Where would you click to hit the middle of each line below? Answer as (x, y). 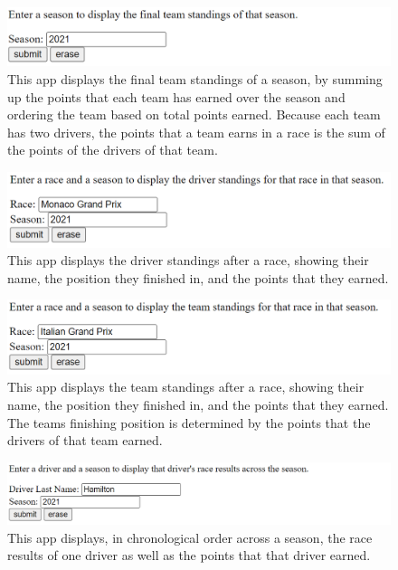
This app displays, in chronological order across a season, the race (190, 537)
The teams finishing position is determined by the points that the (189, 422)
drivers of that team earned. (85, 440)
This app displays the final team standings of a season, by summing (195, 79)
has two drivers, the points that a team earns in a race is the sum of (196, 132)
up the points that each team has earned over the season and (176, 96)
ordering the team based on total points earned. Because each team (194, 114)
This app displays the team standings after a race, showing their (186, 387)
